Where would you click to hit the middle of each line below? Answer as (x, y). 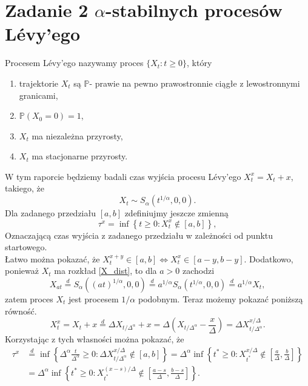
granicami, (38, 95)
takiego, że (25, 188)
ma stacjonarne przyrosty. (80, 156)
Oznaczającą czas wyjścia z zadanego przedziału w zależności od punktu (139, 235)
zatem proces (29, 299)
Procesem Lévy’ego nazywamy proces (74, 63)
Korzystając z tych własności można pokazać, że (95, 339)
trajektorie (39, 83)
